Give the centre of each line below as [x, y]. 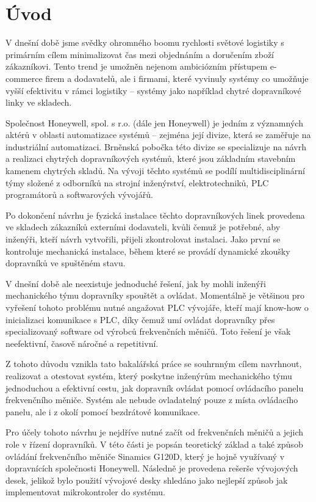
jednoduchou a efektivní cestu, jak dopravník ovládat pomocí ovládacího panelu [155, 387]
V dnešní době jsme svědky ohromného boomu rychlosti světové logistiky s [145, 42]
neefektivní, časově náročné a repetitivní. [82, 343]
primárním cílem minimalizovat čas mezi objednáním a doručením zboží [140, 54]
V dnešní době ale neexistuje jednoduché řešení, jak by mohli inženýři [136, 283]
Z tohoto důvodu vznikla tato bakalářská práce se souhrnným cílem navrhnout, [154, 364]
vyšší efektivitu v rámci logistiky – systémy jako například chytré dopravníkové [153, 90]
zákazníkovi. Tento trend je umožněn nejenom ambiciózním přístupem [137, 66]
